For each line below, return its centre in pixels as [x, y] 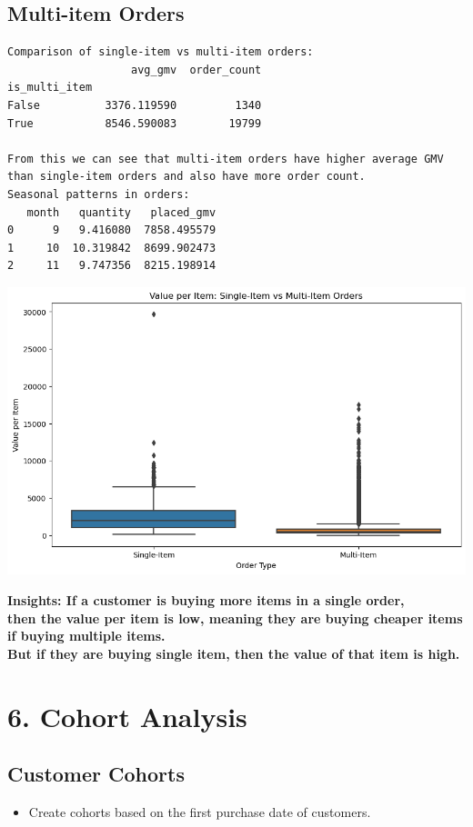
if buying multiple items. [86, 636]
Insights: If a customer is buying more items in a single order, [206, 599]
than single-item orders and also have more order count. [186, 177]
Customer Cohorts [96, 774]
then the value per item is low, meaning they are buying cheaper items [235, 618]
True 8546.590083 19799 [135, 123]
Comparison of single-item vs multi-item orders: [161, 52]
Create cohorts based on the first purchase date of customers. [200, 811]
